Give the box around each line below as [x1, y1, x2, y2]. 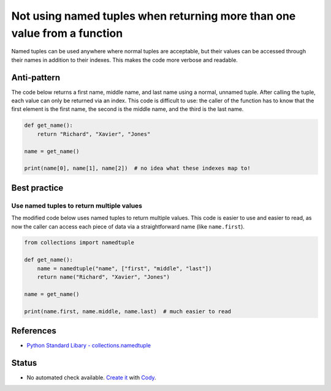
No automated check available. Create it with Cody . [26, 374, 156, 381]
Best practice [11, 183, 64, 193]
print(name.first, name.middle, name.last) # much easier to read [24, 308, 232, 315]
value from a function [11, 26, 123, 40]
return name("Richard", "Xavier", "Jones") [37, 273, 170, 281]
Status [11, 357, 37, 368]
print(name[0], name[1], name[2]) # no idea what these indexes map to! [24, 165, 251, 172]
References [11, 325, 56, 336]
